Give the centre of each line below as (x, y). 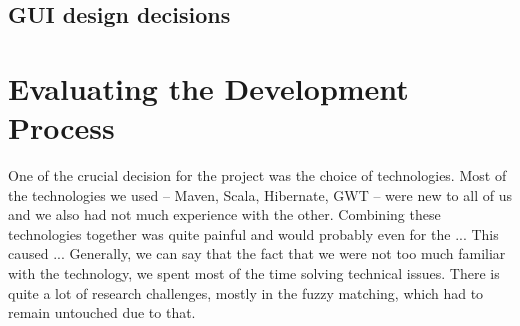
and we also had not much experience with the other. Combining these (224, 214)
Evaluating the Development (208, 87)
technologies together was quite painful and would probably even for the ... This (253, 233)
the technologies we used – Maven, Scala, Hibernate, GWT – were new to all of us (260, 194)
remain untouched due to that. (102, 312)
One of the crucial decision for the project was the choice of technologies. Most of (257, 175)
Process (61, 127)
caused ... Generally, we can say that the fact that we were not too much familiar (257, 253)
